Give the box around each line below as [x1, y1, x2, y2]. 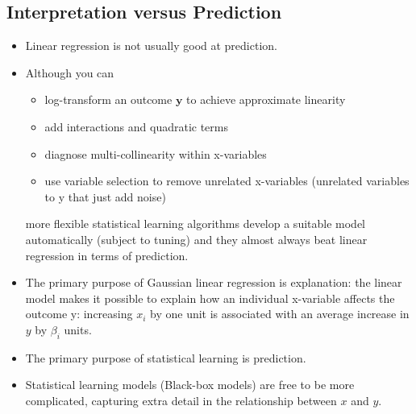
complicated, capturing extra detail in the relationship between [25, 391, 337, 408]
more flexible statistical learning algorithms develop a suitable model [25, 215, 365, 232]
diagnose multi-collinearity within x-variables [44, 145, 267, 162]
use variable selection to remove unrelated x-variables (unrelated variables [44, 172, 410, 189]
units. [64, 321, 92, 337]
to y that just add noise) [44, 188, 166, 205]
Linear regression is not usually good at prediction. [25, 37, 277, 54]
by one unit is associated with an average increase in [150, 305, 410, 322]
